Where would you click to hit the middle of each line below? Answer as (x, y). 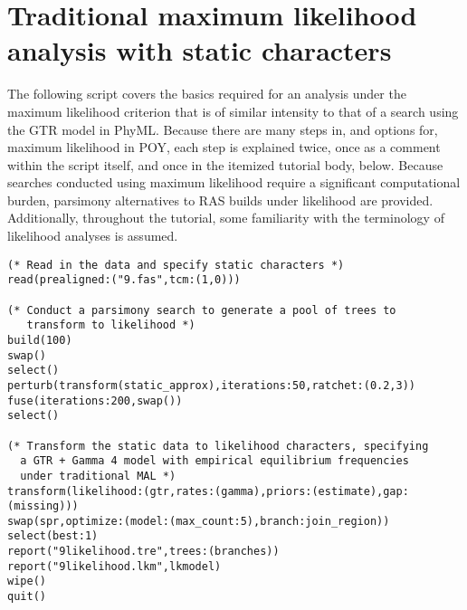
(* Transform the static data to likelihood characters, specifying (218, 446)
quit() (27, 597)
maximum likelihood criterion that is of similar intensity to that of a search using (233, 111)
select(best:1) (53, 536)
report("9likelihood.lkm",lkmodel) (114, 566)
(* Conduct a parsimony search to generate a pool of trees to (202, 310)
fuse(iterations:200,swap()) (95, 400)
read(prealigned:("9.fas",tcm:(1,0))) (124, 280)
